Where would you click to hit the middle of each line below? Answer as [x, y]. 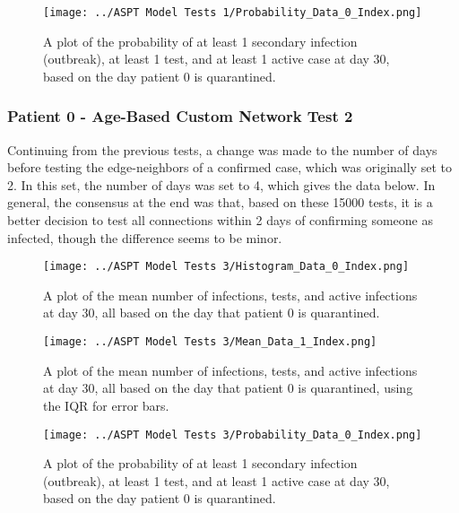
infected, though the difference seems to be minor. [145, 237]
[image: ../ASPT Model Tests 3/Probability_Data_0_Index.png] [233, 435]
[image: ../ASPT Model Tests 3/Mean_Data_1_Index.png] [210, 342]
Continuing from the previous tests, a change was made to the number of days [222, 149]
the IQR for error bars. [106, 405]
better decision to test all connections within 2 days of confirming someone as [220, 220]
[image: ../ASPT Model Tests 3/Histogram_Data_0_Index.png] [226, 267]
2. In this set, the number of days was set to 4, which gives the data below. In [221, 184]
